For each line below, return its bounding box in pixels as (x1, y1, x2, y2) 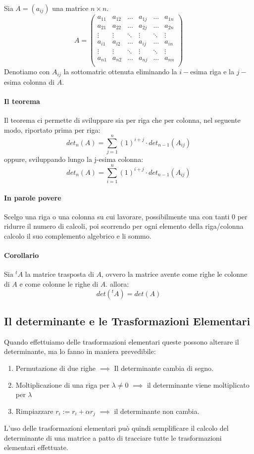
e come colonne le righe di (19, 278, 99, 289)
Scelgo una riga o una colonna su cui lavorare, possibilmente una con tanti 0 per (4, 211, 248, 221)
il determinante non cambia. (114, 405, 200, 416)
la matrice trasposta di (25, 269, 94, 279)
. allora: (105, 278, 129, 289)
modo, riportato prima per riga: (4, 124, 101, 135)
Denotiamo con (4, 66, 50, 77)
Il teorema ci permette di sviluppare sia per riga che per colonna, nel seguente (4, 114, 241, 125)
